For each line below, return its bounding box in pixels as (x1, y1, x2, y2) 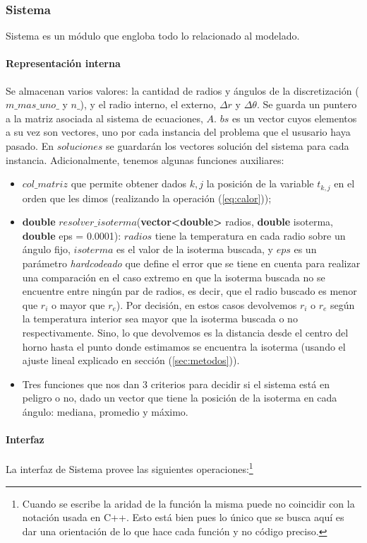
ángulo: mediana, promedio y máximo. (22, 404, 188, 419)
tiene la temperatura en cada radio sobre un (155, 228, 346, 243)
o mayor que (52, 297, 105, 312)
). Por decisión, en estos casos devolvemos (116, 297, 297, 312)
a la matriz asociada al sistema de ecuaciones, (6, 110, 203, 125)
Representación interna (6, 56, 121, 71)
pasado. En (6, 138, 54, 153)
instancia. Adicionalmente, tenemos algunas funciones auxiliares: (6, 152, 284, 167)
